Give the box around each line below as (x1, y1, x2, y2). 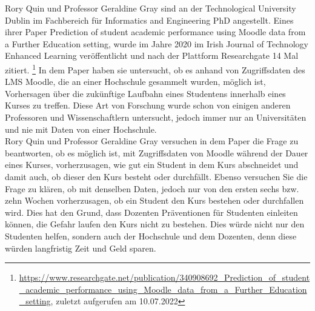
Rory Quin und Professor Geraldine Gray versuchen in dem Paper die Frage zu (5, 135, 299, 147)
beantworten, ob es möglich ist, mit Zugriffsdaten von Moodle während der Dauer (5, 146, 308, 159)
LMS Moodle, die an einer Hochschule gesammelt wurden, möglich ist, (5, 75, 266, 88)
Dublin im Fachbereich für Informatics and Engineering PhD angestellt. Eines (5, 13, 294, 26)
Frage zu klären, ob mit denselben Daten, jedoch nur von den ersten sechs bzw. (5, 182, 299, 195)
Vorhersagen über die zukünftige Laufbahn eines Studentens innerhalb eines (5, 87, 286, 99)
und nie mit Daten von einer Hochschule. (5, 122, 157, 135)
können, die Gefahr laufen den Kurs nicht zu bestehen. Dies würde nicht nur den (5, 218, 305, 230)
